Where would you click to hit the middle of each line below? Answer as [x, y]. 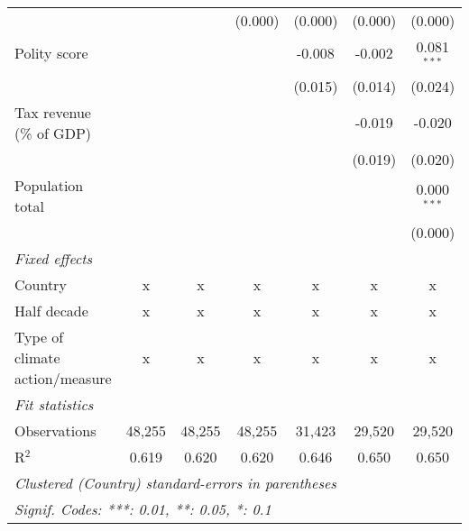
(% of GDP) [53, 133]
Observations [55, 430]
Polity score [51, 53]
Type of [39, 336]
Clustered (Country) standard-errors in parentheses [175, 482]
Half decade [51, 310]
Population [49, 185]
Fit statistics [54, 404]
